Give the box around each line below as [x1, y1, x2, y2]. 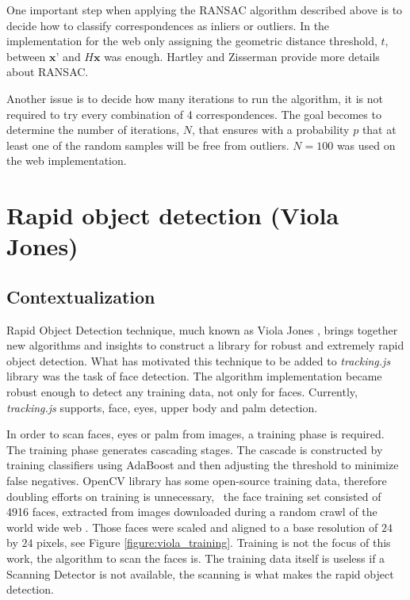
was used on [336, 136, 396, 153]
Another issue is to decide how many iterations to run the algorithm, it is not [6, 90, 383, 106]
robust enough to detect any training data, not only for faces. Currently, [6, 384, 358, 400]
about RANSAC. [6, 63, 89, 80]
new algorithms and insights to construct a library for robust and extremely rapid [6, 337, 404, 354]
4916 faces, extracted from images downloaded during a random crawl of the [6, 503, 377, 520]
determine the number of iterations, [6, 121, 179, 138]
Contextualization [6, 284, 155, 308]
